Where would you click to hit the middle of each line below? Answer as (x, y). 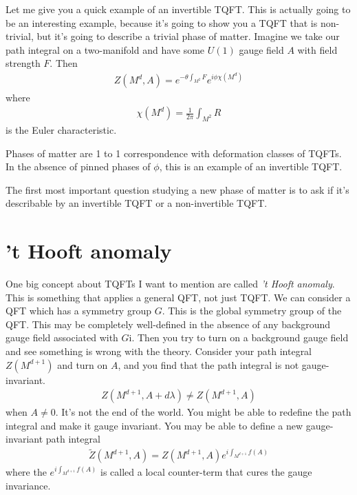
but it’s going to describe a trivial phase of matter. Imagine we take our (188, 36)
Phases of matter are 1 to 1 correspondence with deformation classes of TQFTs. (174, 153)
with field (317, 49)
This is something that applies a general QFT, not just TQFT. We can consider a (178, 297)
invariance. (28, 485)
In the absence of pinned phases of (78, 166)
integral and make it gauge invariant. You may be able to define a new (154, 425)
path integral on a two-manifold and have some (105, 49)
